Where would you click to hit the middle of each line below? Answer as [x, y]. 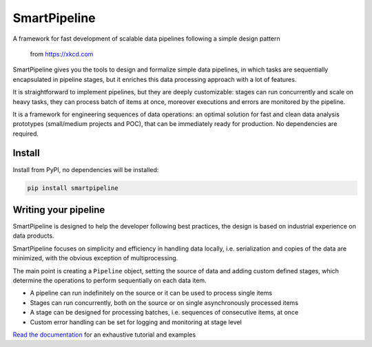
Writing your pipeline [59, 210]
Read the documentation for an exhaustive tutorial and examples [104, 335]
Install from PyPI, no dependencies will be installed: [86, 169]
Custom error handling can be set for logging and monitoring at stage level [136, 322]
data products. [33, 236]
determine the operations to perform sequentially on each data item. [110, 281]
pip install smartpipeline [73, 188]
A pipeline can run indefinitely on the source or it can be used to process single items [151, 293]
